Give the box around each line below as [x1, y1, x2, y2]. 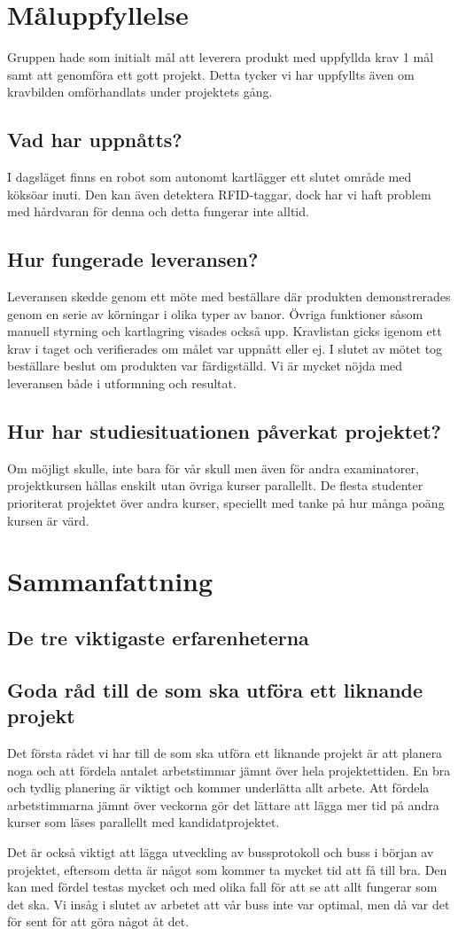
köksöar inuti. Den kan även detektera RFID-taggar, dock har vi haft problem [7, 184, 431, 203]
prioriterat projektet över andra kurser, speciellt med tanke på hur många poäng [7, 494, 445, 512]
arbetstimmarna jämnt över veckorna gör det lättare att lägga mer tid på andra [7, 795, 439, 814]
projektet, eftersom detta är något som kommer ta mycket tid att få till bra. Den [7, 860, 447, 878]
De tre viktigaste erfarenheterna [7, 624, 309, 651]
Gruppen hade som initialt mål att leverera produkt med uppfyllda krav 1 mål [7, 48, 434, 66]
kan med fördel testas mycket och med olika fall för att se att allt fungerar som [7, 877, 438, 896]
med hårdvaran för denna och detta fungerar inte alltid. [7, 202, 309, 221]
